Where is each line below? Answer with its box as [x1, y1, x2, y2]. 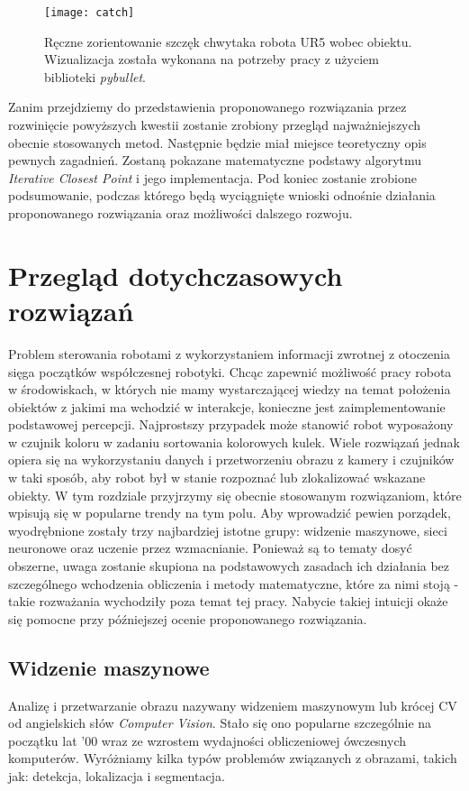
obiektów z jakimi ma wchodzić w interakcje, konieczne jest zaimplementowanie [8, 397, 446, 416]
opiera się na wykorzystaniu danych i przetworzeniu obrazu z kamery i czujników [8, 450, 455, 469]
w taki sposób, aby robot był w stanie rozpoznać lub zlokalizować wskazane [8, 468, 426, 487]
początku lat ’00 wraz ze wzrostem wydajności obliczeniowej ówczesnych [8, 731, 407, 750]
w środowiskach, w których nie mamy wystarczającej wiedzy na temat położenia [8, 380, 451, 399]
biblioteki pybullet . [44, 67, 147, 86]
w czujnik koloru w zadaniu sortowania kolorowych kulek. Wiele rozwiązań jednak [8, 432, 460, 451]
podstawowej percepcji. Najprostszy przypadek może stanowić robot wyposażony [8, 415, 454, 434]
